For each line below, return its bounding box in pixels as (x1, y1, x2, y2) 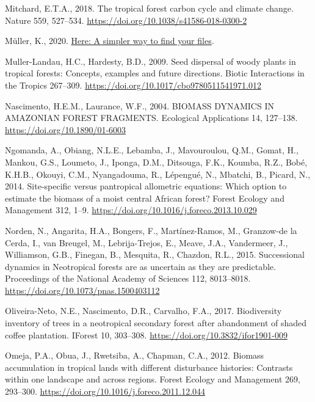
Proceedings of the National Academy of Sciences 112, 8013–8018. (5, 272, 251, 285)
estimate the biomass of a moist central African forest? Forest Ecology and (5, 191, 284, 204)
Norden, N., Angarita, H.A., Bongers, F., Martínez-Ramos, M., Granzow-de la (5, 224, 297, 236)
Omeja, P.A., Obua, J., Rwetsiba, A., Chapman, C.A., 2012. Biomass (5, 349, 264, 362)
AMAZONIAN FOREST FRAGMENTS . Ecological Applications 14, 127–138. (5, 111, 298, 124)
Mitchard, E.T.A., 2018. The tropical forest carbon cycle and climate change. (5, 2, 294, 14)
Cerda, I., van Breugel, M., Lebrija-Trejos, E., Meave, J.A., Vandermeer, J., (5, 236, 288, 249)
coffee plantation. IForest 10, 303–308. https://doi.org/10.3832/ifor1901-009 (5, 328, 288, 341)
